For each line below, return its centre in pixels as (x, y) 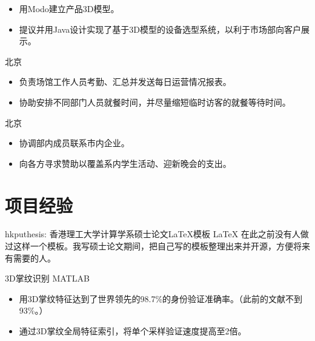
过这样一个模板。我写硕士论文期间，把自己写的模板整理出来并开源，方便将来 (157, 246)
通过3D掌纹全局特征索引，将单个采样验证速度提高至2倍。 (133, 331)
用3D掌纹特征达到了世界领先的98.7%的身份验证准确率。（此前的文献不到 (161, 298)
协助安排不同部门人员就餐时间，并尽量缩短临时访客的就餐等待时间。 (155, 102)
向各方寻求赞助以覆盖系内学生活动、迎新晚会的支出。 (125, 163)
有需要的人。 (30, 258)
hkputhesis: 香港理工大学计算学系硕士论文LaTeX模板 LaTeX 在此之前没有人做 (157, 234)
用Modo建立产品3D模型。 (69, 8)
